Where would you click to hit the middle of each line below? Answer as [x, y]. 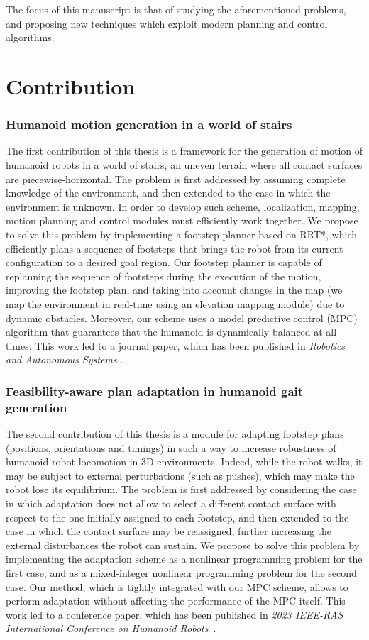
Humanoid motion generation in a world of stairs [149, 125]
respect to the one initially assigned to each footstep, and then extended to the [177, 517]
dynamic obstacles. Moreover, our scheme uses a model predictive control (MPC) [182, 318]
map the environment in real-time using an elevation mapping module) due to [175, 303]
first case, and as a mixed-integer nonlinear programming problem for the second [181, 572]
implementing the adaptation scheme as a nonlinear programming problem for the [184, 559]
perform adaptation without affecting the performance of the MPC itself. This [176, 601]
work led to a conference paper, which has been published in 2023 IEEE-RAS [175, 614]
